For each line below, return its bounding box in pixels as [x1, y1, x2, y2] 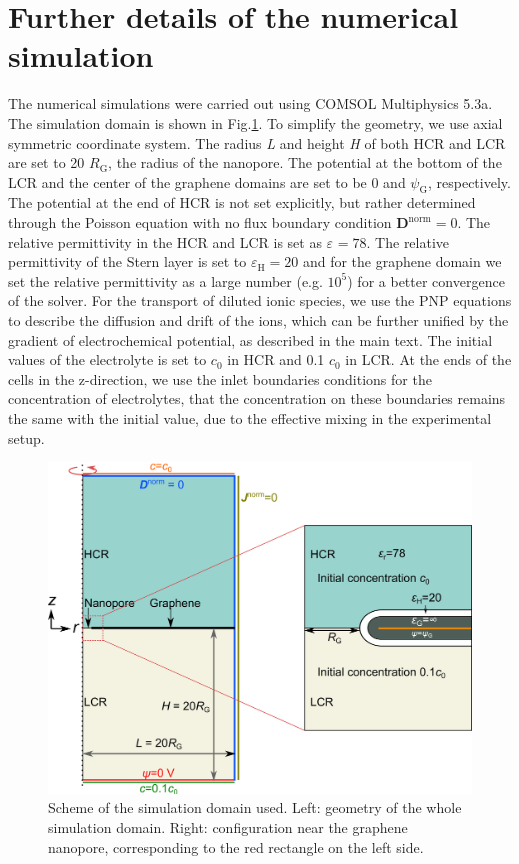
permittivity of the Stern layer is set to [8, 251, 247, 272]
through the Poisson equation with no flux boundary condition [8, 212, 392, 233]
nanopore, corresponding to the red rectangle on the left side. [48, 836, 424, 857]
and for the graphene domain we [302, 251, 502, 272]
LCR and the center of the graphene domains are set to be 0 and [8, 171, 406, 192]
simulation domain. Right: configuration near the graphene [48, 817, 408, 838]
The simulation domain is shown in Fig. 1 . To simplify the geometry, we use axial [8, 112, 503, 133]
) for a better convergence [347, 270, 505, 291]
